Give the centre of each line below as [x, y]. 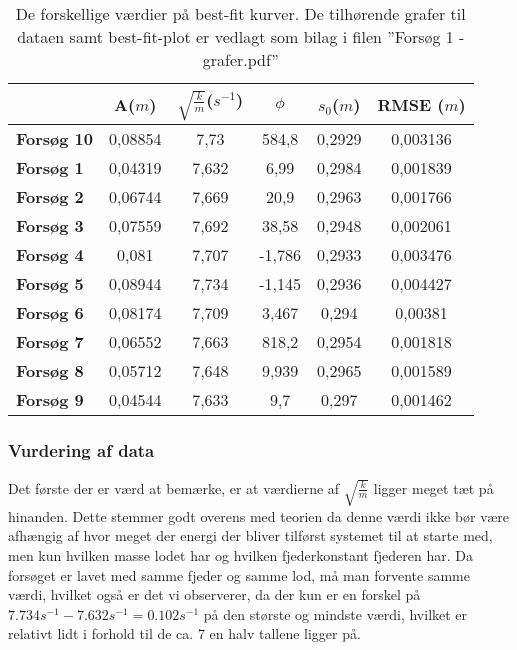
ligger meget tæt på [433, 487]
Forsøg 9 [50, 400]
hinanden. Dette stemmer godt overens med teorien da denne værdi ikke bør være [259, 515]
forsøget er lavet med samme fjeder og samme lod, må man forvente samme [239, 574]
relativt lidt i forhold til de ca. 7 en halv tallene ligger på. [184, 633]
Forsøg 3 [50, 226]
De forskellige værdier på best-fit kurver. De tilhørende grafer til [240, 13]
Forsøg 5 [50, 284]
